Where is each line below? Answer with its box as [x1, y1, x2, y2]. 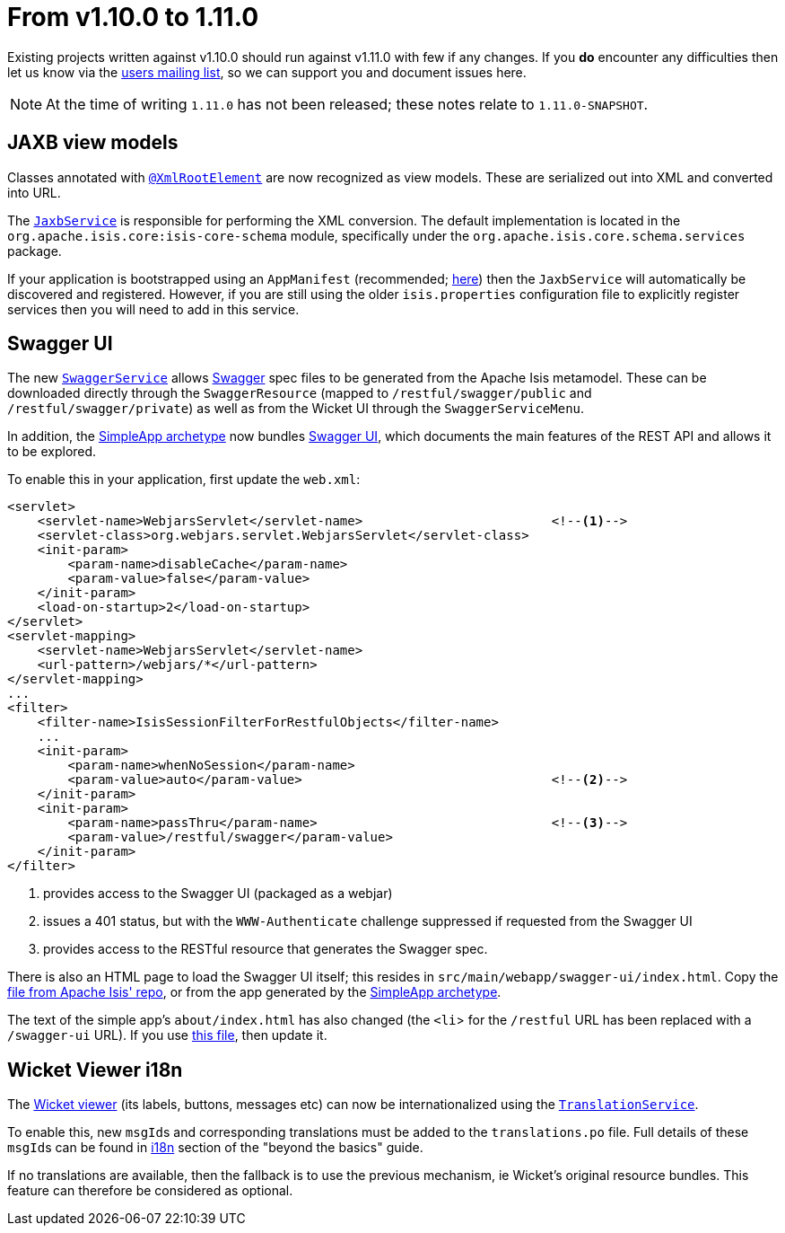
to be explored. [7, 444, 97, 460]
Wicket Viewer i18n [7, 1058, 183, 1081]
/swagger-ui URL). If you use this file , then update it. [7, 1027, 327, 1044]
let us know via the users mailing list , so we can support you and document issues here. [7, 64, 527, 80]
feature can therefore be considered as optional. [7, 1183, 293, 1199]
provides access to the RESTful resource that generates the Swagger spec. [43, 941, 488, 957]
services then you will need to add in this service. [7, 301, 300, 317]
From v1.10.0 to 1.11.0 [7, 2, 259, 32]
